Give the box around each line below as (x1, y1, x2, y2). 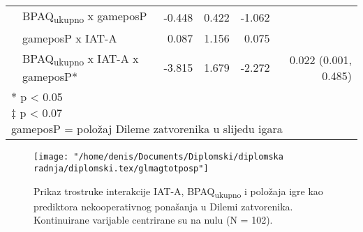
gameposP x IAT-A (22, 30, 117, 47)
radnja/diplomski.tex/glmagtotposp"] (34, 164, 209, 174)
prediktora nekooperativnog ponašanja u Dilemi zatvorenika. (34, 199, 293, 213)
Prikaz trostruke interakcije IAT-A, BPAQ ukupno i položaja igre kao (34, 183, 323, 200)
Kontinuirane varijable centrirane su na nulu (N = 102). (34, 212, 273, 227)
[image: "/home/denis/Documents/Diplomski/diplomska (34, 152, 283, 162)
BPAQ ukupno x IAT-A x (22, 50, 139, 69)
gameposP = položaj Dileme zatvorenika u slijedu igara (11, 121, 283, 137)
